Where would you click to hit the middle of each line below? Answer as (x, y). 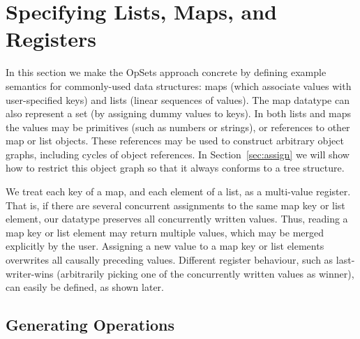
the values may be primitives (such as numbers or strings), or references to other (178, 127)
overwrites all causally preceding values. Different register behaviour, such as (170, 260)
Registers (51, 39)
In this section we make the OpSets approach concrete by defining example (166, 72)
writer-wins (30, 273)
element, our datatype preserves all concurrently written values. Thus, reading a (177, 219)
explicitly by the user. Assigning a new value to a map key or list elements (165, 246)
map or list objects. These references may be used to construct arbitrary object (175, 141)
